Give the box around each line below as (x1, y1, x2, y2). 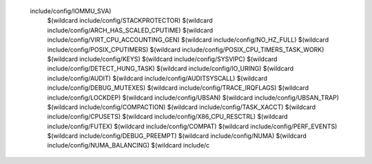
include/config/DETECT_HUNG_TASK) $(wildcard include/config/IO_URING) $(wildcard (47, 65, 294, 73)
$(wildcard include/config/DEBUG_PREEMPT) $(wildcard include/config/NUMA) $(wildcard (47, 132, 307, 140)
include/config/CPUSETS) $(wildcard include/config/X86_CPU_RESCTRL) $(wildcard (47, 113, 289, 121)
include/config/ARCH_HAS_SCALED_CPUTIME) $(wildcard (47, 26, 214, 34)
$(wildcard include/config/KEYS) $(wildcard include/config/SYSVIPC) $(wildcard (47, 55, 278, 63)
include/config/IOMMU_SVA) (30, 7, 112, 15)
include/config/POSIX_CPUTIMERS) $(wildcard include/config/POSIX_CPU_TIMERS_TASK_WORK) (47, 45, 324, 54)
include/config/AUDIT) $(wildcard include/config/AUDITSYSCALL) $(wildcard (47, 74, 268, 82)
